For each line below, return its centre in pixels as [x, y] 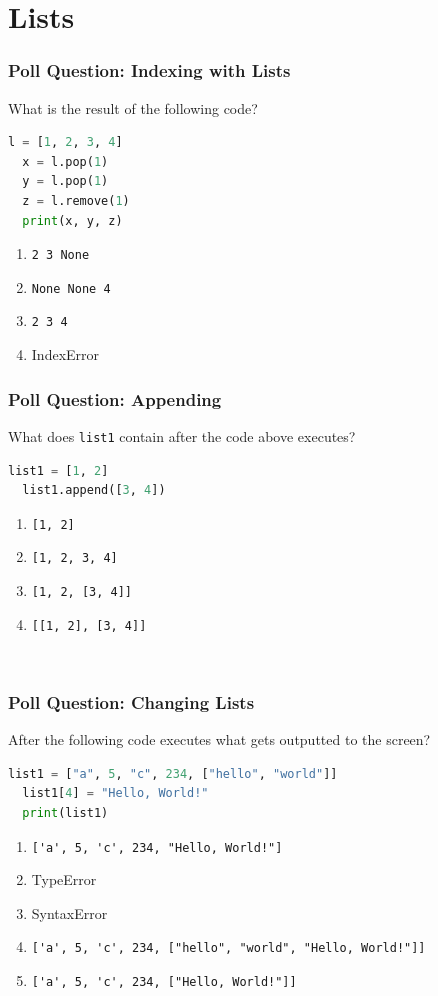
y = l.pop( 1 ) [65, 181]
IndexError [65, 354]
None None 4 [71, 288]
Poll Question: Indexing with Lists [149, 70]
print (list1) [65, 813]
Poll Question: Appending [115, 398]
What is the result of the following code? [133, 107]
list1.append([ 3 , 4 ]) [94, 490]
